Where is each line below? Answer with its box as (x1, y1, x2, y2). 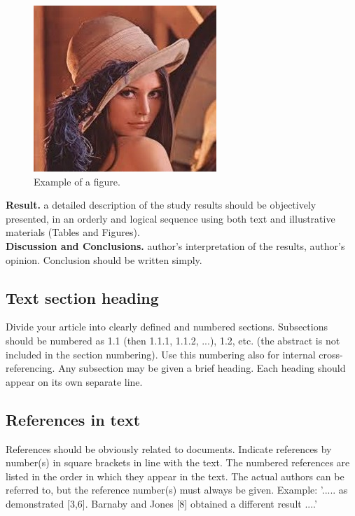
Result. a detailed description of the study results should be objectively (6, 197, 316, 212)
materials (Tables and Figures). (6, 225, 140, 239)
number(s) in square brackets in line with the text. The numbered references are (6, 455, 350, 470)
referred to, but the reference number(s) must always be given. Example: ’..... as (6, 482, 348, 497)
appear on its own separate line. (6, 374, 143, 389)
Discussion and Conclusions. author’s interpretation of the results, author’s (6, 238, 345, 253)
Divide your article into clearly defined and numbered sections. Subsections (6, 319, 328, 334)
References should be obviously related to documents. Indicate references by (6, 441, 332, 456)
